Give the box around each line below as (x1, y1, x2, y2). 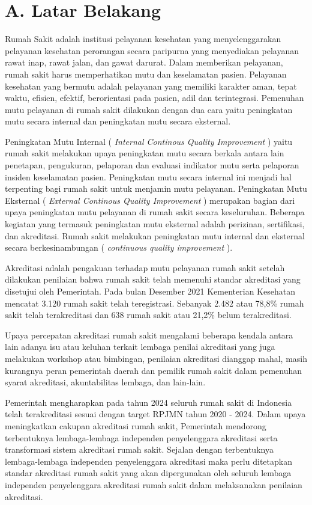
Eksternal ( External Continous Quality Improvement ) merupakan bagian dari (5, 194, 295, 206)
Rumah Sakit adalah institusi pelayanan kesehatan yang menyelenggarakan (5, 32, 281, 45)
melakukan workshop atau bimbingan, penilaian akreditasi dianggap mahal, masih (5, 352, 307, 364)
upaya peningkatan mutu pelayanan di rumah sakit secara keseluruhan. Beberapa (5, 206, 305, 218)
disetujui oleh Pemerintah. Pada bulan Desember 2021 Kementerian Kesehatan (5, 285, 295, 297)
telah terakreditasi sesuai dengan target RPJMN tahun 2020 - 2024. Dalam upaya (5, 408, 306, 420)
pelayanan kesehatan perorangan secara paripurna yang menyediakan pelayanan (5, 44, 299, 57)
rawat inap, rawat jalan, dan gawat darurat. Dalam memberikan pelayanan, (5, 56, 283, 69)
